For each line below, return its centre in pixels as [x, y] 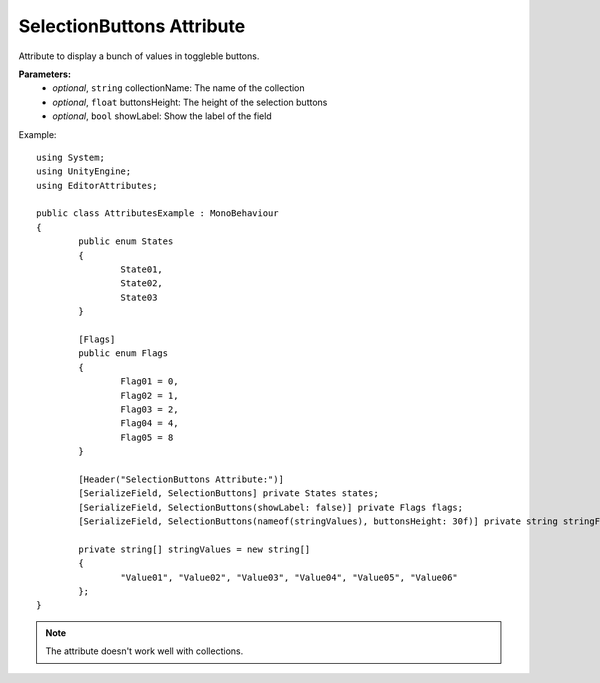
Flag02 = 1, [149, 395]
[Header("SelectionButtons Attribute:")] [181, 479]
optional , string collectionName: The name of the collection [178, 88]
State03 [139, 297]
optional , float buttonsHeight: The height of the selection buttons [190, 102]
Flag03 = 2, [149, 409]
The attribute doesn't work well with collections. [144, 651]
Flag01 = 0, [149, 381]
